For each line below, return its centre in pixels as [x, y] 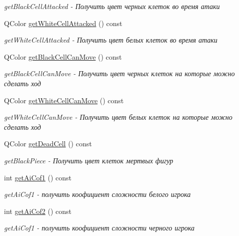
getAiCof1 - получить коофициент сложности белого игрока [97, 194]
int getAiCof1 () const [38, 177]
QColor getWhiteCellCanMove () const [64, 100]
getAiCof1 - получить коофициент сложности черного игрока [99, 228]
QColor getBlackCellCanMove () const [63, 56]
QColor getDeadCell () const [48, 144]
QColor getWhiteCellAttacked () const [63, 23]
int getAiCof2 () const [38, 211]
